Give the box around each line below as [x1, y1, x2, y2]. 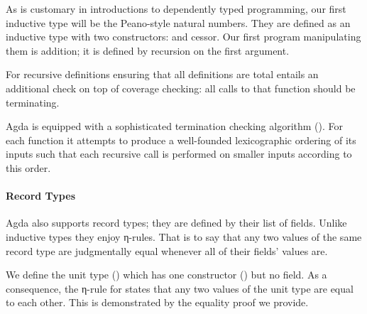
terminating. [6, 94, 60, 109]
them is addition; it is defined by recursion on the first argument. [6, 43, 290, 58]
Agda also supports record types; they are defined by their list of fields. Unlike [6, 215, 347, 230]
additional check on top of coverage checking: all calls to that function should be [6, 80, 356, 95]
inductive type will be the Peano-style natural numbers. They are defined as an [6, 15, 351, 30]
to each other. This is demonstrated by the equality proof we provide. [6, 295, 309, 310]
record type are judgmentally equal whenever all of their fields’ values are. [6, 243, 328, 258]
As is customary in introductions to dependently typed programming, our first [6, 1, 346, 16]
